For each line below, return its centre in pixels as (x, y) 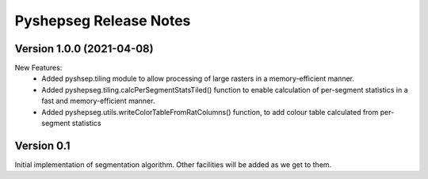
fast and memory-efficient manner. (98, 101)
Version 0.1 (42, 145)
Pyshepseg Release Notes (103, 21)
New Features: (38, 68)
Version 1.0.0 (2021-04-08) (84, 49)
